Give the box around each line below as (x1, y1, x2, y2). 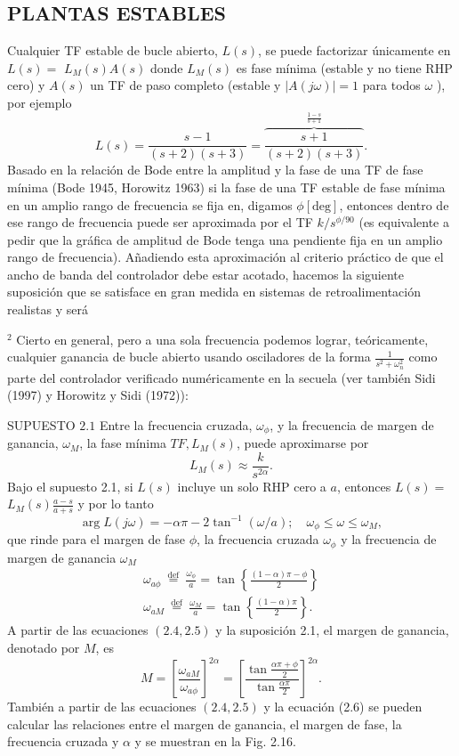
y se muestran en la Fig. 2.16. (134, 732, 296, 751)
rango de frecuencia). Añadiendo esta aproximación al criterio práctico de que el (7, 248, 444, 266)
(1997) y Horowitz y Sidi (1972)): (7, 386, 189, 404)
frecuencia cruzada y (7, 732, 119, 751)
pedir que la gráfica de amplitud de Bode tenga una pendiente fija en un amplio (7, 230, 443, 248)
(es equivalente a (358, 213, 449, 232)
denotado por (7, 638, 80, 656)
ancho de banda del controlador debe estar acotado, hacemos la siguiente (7, 264, 404, 283)
